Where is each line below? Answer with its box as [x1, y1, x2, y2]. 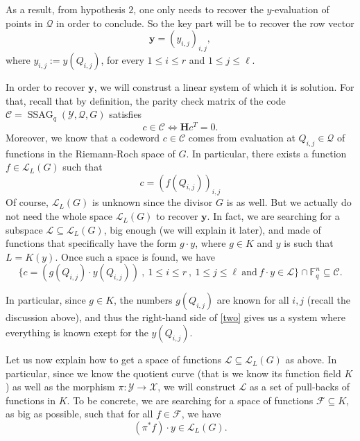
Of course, [6, 195, 49, 209]
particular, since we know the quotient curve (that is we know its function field [6, 365, 341, 380]
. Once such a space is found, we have [55, 249, 215, 263]
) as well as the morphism [6, 379, 115, 394]
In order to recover [6, 79, 85, 94]
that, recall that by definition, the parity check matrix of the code [6, 93, 286, 107]
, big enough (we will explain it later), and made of [103, 222, 321, 236]
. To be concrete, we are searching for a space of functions [67, 392, 314, 407]
